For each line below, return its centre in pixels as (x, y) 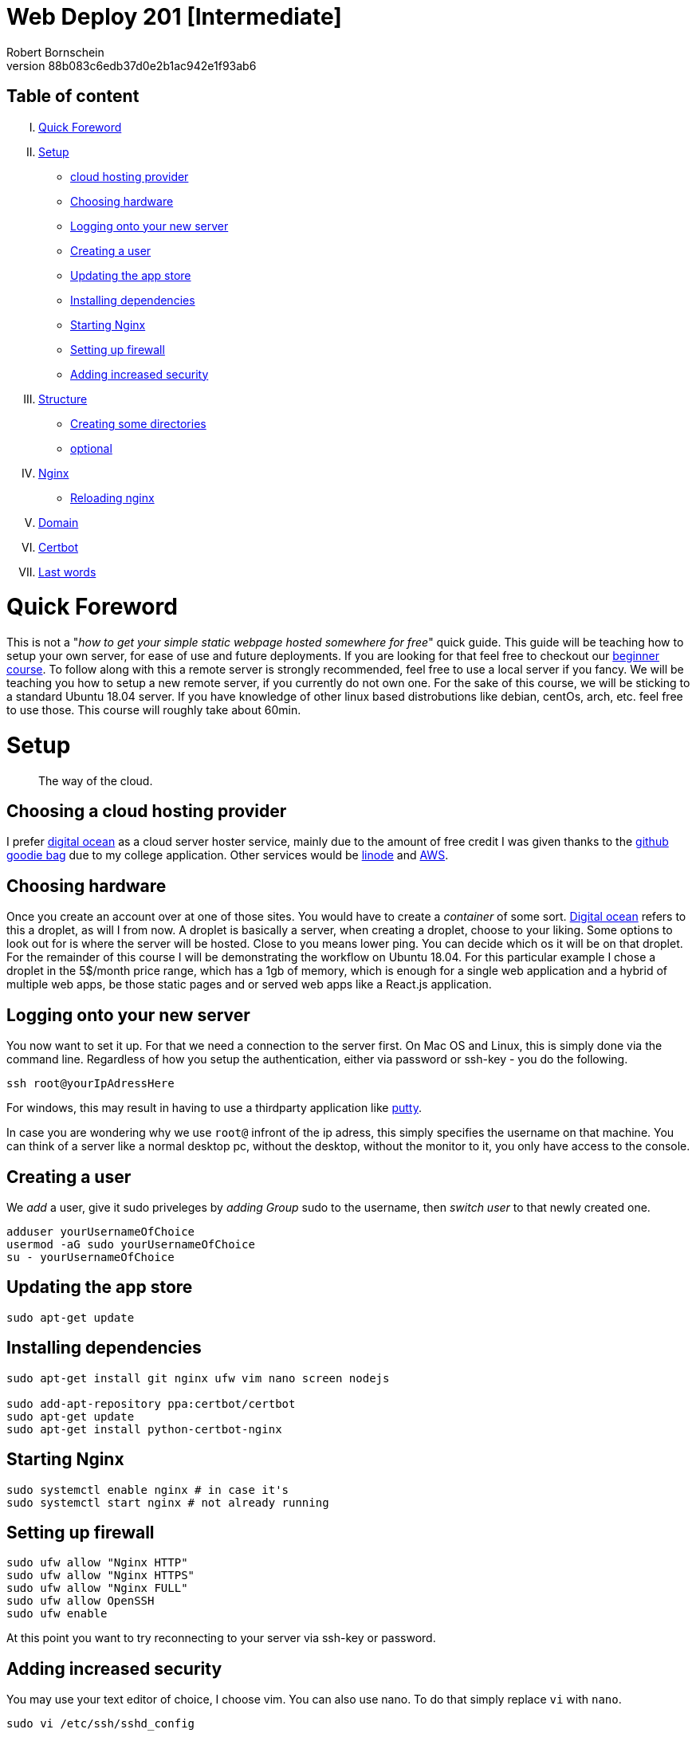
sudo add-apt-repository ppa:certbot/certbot (151, 1403)
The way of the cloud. (96, 780)
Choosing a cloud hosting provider (147, 812)
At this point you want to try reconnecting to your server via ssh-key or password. (221, 1638)
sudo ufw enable (57, 1614)
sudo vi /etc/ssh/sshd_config (101, 1724)
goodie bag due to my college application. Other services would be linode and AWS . (228, 855)
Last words (67, 572)
